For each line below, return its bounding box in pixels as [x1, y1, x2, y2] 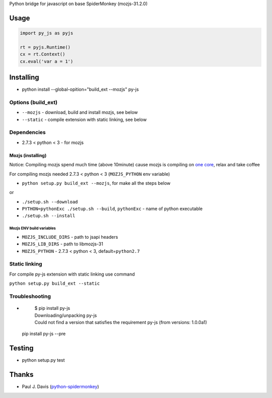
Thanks [9, 370, 34, 379]
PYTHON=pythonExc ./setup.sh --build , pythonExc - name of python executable [22, 206, 203, 212]
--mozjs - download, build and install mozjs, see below [22, 109, 138, 115]
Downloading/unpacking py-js [34, 312, 97, 318]
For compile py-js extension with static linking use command [9, 271, 135, 277]
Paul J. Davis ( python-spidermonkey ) [22, 383, 99, 390]
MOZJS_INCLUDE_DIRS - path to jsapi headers [22, 234, 118, 240]
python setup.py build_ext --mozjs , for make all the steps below [22, 180, 171, 186]
